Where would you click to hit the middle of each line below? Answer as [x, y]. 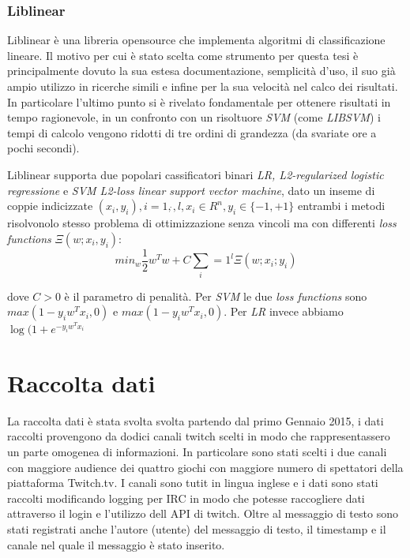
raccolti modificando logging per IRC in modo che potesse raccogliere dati [186, 498]
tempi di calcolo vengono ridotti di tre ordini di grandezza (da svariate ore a [192, 132]
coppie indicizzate [50, 206]
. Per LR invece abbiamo [284, 311]
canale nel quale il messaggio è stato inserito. [116, 544]
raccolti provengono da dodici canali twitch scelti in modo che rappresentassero [199, 436]
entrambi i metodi [342, 206]
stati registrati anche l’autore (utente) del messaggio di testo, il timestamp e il [197, 529]
